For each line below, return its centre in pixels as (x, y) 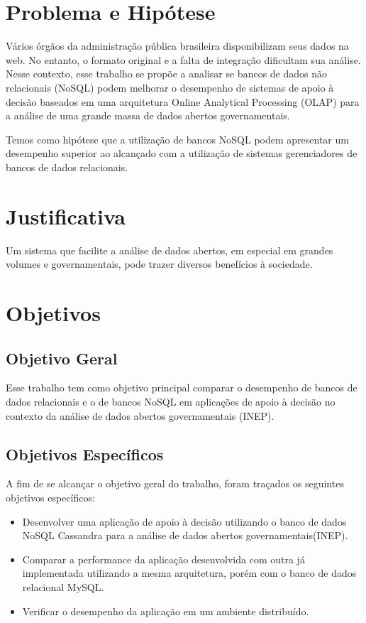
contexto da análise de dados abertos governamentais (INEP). (140, 415)
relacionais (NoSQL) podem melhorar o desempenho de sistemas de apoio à (170, 87)
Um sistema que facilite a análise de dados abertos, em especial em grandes (170, 250)
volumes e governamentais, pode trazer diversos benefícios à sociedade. (159, 264)
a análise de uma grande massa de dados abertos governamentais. (148, 115)
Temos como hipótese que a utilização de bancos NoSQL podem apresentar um (177, 139)
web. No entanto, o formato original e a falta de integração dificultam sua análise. (183, 59)
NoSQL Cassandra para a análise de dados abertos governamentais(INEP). (185, 535)
